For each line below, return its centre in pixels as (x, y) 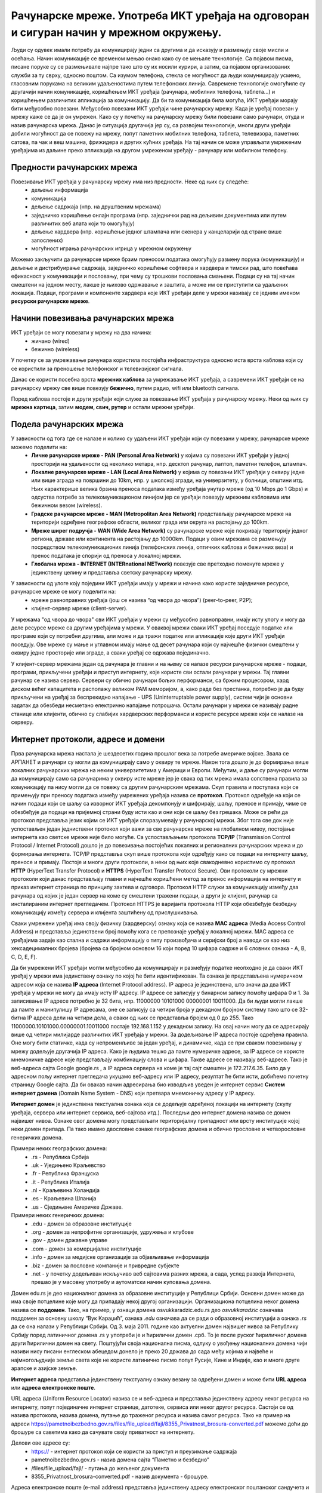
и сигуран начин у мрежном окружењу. (116, 32)
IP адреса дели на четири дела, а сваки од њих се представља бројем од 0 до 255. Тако (140, 1018)
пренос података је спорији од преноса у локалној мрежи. (106, 555)
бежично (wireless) (55, 349)
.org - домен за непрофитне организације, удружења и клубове (112, 1232)
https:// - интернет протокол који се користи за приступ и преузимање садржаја (134, 1451)
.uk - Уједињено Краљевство (68, 1165)
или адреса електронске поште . (53, 1388)
